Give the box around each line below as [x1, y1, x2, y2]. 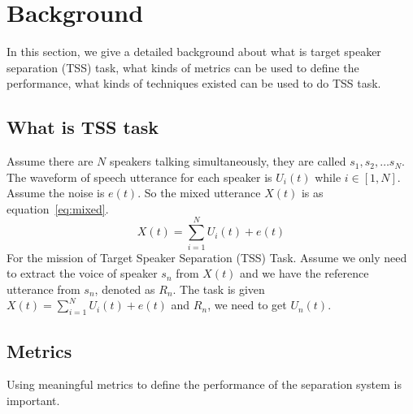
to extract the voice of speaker [7, 265, 158, 282]
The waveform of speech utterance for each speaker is [7, 168, 272, 185]
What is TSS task [7, 114, 159, 140]
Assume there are [7, 153, 93, 170]
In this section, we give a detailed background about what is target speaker [7, 43, 381, 60]
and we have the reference [240, 265, 369, 282]
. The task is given [172, 280, 265, 297]
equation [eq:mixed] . [7, 200, 109, 217]
